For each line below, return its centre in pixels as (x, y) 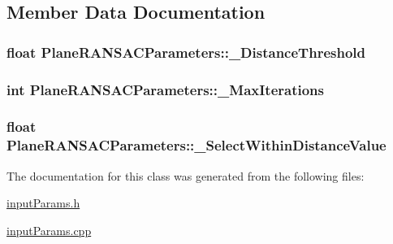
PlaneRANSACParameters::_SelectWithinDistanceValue (196, 145)
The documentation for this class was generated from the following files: (186, 175)
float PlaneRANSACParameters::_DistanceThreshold (186, 52)
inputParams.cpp (49, 230)
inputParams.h (43, 203)
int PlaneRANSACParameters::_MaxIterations (165, 89)
